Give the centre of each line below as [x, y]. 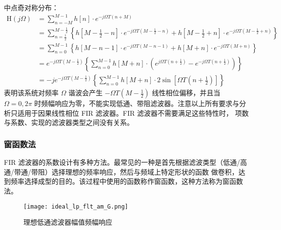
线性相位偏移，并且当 [186, 93]
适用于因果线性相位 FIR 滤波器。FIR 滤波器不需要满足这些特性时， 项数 [133, 113]
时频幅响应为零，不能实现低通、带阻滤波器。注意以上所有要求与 [137, 103]
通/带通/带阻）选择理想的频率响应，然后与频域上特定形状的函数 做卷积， [121, 171]
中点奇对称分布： [31, 7]
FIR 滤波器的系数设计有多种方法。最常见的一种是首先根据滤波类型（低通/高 [126, 162]
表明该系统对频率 [31, 93]
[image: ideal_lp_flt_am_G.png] [76, 206]
